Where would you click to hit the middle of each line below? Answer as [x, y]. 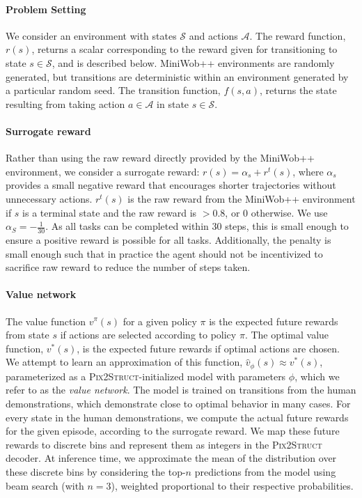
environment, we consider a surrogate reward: [103, 171]
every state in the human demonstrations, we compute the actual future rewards [177, 417]
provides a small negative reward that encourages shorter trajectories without [171, 185]
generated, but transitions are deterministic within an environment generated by [177, 76]
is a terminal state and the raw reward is [110, 212]
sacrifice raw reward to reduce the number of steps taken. [128, 267]
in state [173, 103]
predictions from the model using [265, 471]
